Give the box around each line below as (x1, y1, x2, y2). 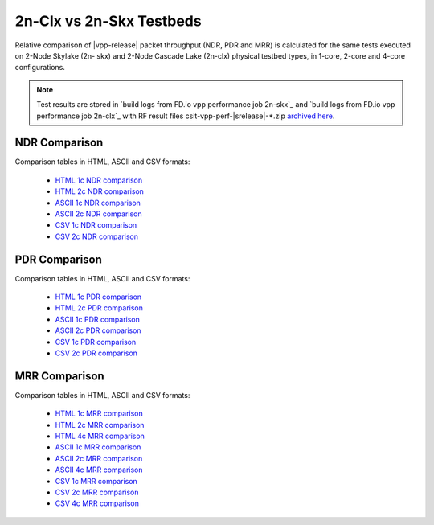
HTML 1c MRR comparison (55, 408, 144, 418)
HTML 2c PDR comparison (55, 303, 144, 313)
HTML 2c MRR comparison (55, 420, 145, 429)
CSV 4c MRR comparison (55, 498, 140, 508)
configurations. (14, 63, 66, 72)
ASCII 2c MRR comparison (55, 453, 143, 463)
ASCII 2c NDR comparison (55, 209, 142, 219)
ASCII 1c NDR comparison (55, 198, 141, 207)
